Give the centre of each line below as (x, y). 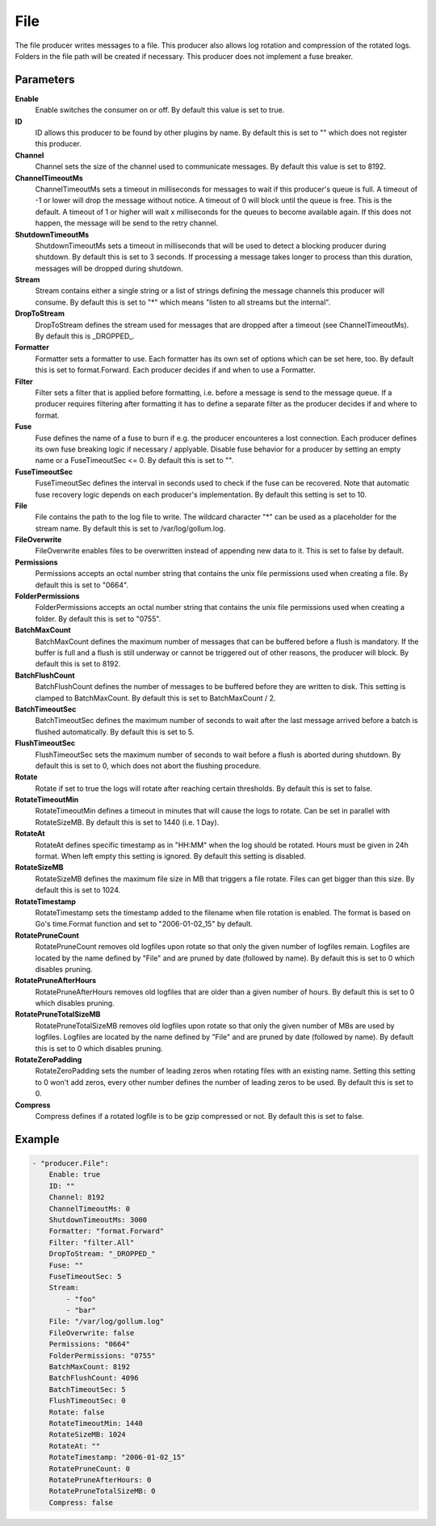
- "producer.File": (70, 1163)
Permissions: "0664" (90, 1344)
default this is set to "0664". (82, 585)
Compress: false (81, 1502)
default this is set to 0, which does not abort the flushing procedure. (148, 765)
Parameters (45, 80)
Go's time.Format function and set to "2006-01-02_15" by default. (144, 924)
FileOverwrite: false (92, 1333)
